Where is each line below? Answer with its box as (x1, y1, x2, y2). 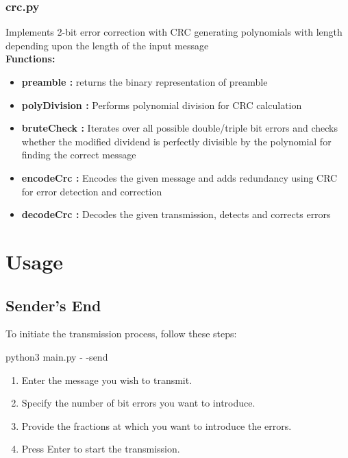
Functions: (5, 51, 55, 66)
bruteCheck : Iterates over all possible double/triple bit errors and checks (21, 121, 338, 135)
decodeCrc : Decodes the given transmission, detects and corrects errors (21, 207, 331, 221)
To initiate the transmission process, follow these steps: (5, 326, 237, 341)
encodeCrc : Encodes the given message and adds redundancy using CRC (21, 170, 338, 184)
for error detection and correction (21, 184, 162, 198)
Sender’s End (5, 294, 101, 315)
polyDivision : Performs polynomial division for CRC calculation (21, 97, 302, 112)
